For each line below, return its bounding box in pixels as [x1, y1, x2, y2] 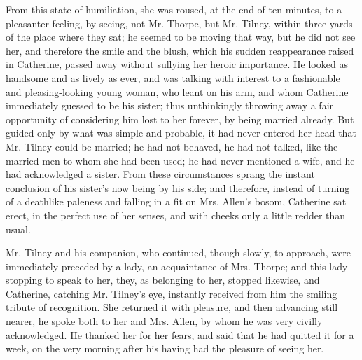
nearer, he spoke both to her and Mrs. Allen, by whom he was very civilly [6, 314, 323, 328]
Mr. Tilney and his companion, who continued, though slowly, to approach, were [6, 245, 351, 260]
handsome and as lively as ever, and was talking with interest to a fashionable [6, 70, 340, 85]
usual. [6, 221, 31, 236]
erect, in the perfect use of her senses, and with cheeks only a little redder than [6, 207, 346, 222]
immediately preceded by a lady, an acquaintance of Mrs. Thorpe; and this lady [6, 258, 348, 273]
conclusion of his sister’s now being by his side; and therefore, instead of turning [6, 180, 350, 195]
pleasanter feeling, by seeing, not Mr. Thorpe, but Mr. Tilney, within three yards [6, 15, 353, 30]
